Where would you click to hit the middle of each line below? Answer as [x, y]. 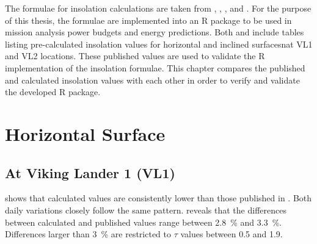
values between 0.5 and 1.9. [231, 234]
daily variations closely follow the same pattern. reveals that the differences [146, 210]
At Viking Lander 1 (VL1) [90, 172]
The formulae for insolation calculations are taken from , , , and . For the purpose [158, 8]
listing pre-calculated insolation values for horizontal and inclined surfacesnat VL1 [159, 44]
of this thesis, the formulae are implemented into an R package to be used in [148, 20]
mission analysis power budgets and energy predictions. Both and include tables [155, 32]
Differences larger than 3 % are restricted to [88, 234]
